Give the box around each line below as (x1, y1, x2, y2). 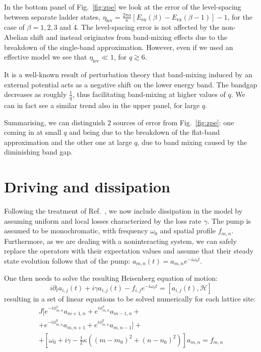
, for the (227, 11, 252, 22)
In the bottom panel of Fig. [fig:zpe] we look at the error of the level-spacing (4, 2, 241, 12)
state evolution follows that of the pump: (4, 255, 130, 266)
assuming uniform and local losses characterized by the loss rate (4, 215, 202, 226)
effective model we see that (4, 52, 87, 62)
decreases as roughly (4, 89, 67, 99)
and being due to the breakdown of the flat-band (69, 127, 220, 137)
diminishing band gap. (4, 146, 73, 157)
